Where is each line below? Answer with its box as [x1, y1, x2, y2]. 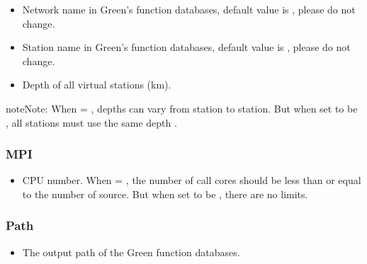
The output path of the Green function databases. [22, 244, 240, 259]
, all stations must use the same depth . [6, 115, 177, 130]
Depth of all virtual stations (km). [22, 77, 171, 92]
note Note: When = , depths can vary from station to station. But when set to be [6, 101, 358, 115]
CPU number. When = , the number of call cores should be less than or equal [22, 173, 361, 188]
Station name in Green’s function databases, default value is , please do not [22, 40, 351, 54]
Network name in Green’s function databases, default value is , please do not [22, 2, 356, 16]
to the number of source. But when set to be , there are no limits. [22, 186, 308, 201]
